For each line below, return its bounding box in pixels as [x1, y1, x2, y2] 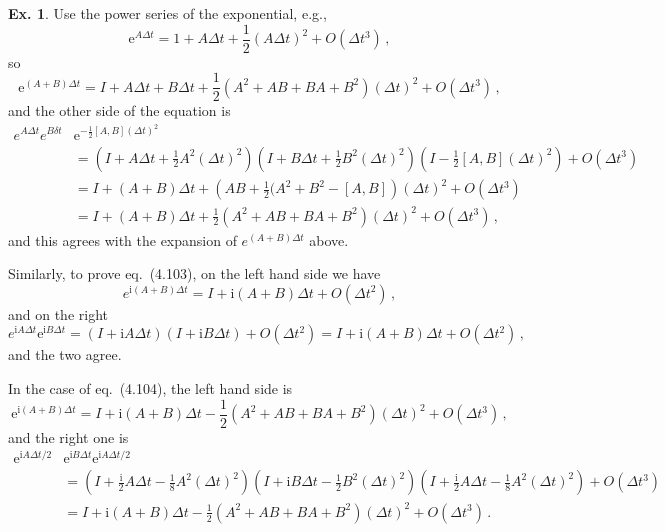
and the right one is [8, 426, 129, 447]
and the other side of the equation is [8, 100, 231, 121]
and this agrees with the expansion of [8, 229, 237, 250]
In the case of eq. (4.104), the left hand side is [8, 377, 293, 398]
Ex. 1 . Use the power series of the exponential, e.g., [8, 3, 327, 23]
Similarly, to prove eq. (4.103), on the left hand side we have [8, 263, 381, 284]
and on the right [8, 303, 109, 324]
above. [309, 229, 349, 250]
